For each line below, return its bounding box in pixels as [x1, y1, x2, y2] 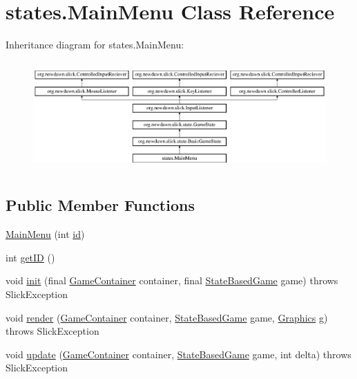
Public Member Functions [6, 194, 195, 216]
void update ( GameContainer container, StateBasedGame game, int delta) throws [6, 346, 351, 361]
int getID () [6, 250, 55, 264]
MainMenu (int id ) [6, 227, 85, 241]
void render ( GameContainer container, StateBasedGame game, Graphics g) [6, 310, 328, 324]
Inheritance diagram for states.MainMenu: [6, 37, 184, 52]
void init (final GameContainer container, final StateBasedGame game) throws [6, 273, 338, 288]
